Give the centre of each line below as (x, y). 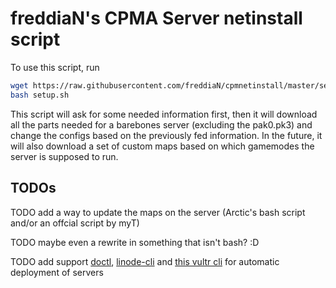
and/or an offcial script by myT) (75, 223)
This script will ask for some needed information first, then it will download (164, 114)
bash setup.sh (40, 95)
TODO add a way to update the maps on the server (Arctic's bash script (158, 212)
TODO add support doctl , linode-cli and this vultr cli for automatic (145, 261)
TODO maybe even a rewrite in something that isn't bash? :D (135, 242)
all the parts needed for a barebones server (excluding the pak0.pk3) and (161, 124)
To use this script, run (55, 67)
